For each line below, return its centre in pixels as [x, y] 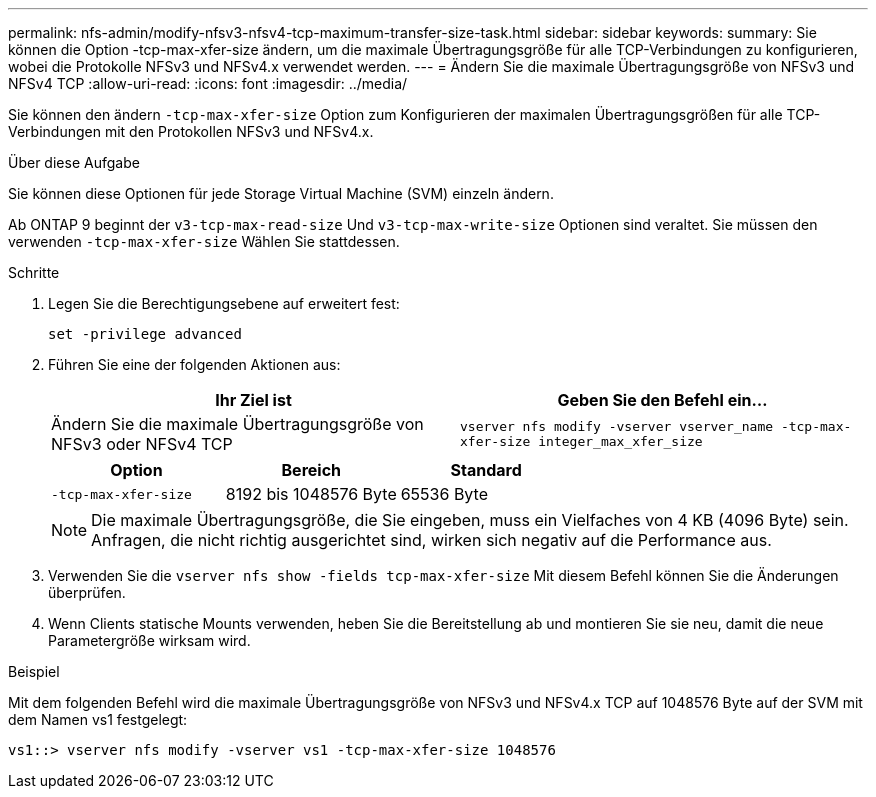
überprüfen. [87, 592]
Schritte [34, 272]
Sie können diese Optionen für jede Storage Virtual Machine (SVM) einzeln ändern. [281, 193]
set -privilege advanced [145, 334]
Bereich [311, 470]
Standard [486, 470]
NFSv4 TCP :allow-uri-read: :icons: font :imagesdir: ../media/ [208, 83]
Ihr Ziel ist [253, 400]
